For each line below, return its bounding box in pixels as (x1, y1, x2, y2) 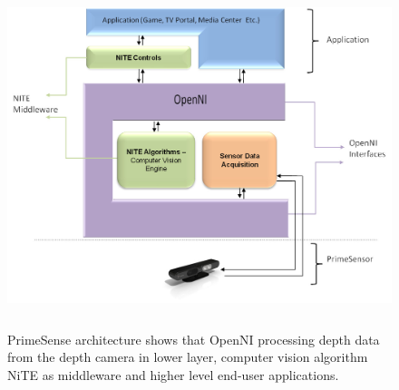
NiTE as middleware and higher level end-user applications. (7, 365, 339, 384)
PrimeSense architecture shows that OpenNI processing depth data (7, 329, 380, 348)
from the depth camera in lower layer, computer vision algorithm (7, 347, 368, 366)
